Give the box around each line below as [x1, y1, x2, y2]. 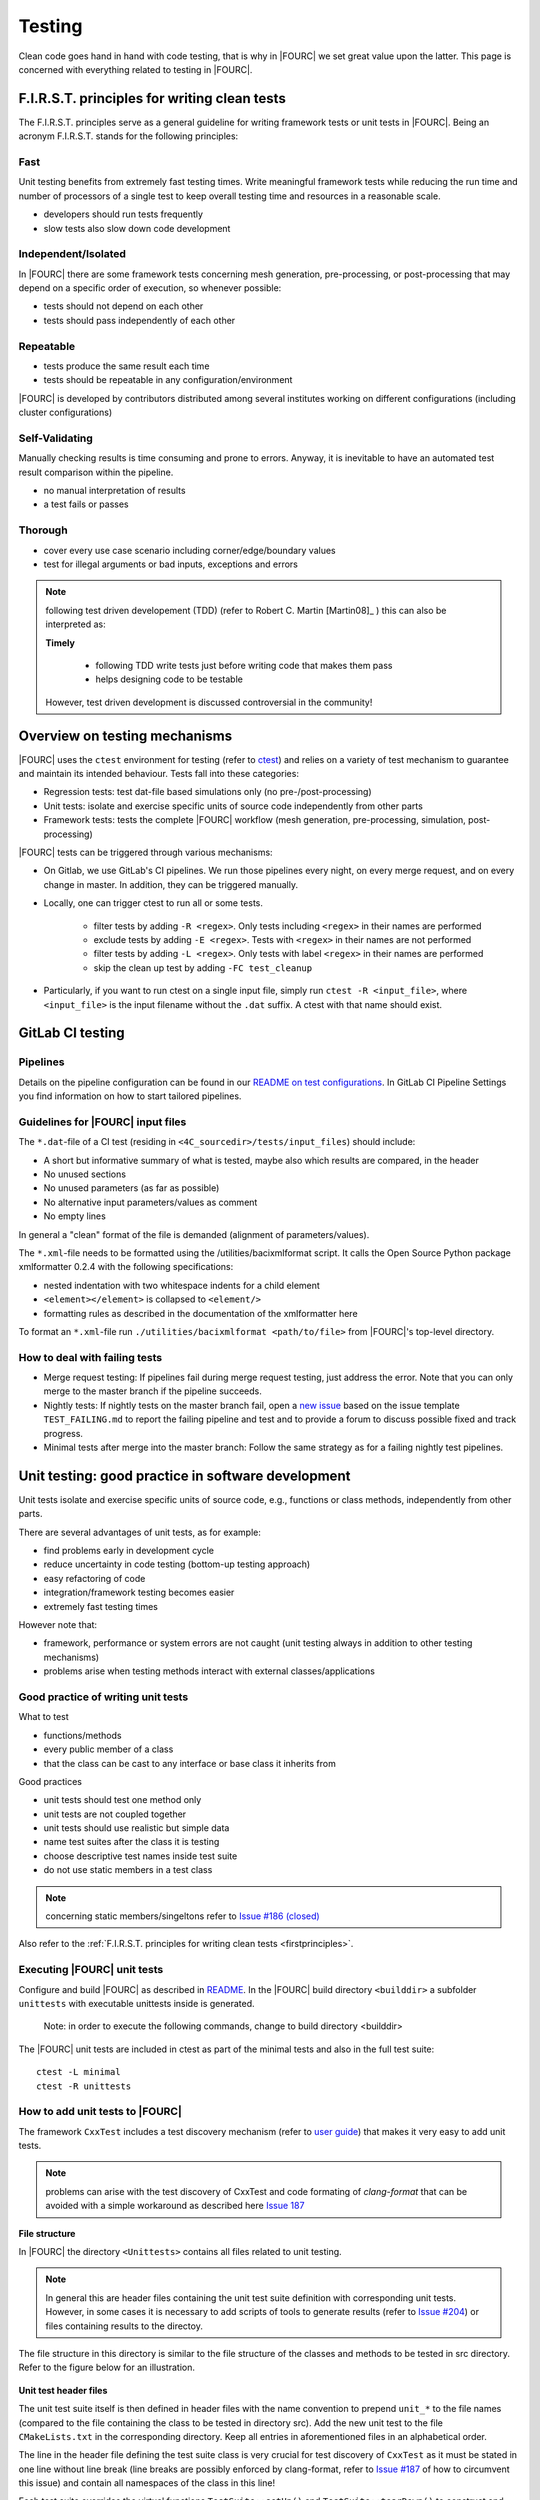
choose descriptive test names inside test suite [43, 1850, 238, 1862]
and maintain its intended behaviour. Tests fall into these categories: [18, 768, 300, 780]
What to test [18, 1711, 69, 1723]
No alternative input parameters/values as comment [43, 1196, 258, 1208]
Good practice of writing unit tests [18, 1690, 189, 1704]
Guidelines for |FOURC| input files [18, 1115, 187, 1129]
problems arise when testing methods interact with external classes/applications [43, 1665, 375, 1677]
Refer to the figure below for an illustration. [18, 2361, 195, 2374]
